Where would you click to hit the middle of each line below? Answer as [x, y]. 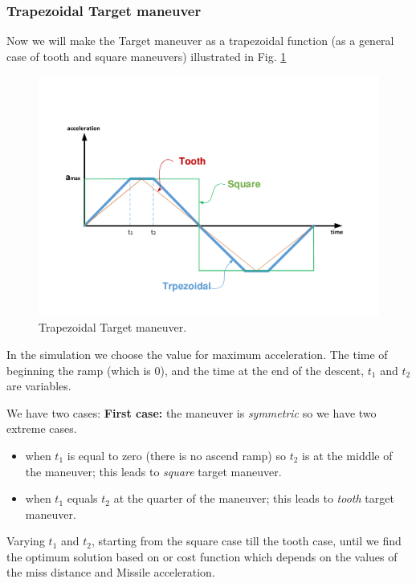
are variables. [39, 386]
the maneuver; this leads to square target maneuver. [153, 471]
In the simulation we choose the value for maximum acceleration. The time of [197, 354]
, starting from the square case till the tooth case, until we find [246, 541]
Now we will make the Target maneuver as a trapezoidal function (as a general [200, 41]
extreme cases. [42, 428]
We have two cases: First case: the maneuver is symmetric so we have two [192, 412]
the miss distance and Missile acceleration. [111, 572]
